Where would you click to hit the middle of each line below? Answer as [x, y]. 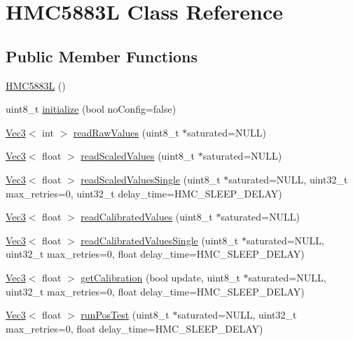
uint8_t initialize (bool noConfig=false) [91, 109]
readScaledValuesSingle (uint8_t [151, 179]
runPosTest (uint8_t [125, 315]
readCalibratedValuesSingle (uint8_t [160, 240]
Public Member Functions [102, 56]
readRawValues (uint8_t [126, 132]
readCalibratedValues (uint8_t [147, 217]
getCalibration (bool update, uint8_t [160, 277]
